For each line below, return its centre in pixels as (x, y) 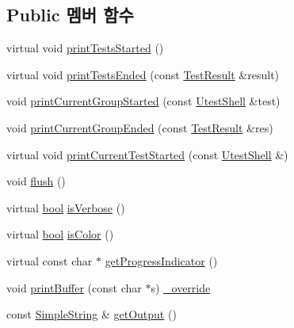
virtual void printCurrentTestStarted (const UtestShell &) (147, 154)
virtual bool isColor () (60, 234)
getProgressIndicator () (161, 260)
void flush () (36, 181)
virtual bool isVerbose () (66, 207)
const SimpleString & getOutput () (92, 314)
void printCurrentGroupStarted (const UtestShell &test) (143, 101)
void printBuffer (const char (74, 287)
